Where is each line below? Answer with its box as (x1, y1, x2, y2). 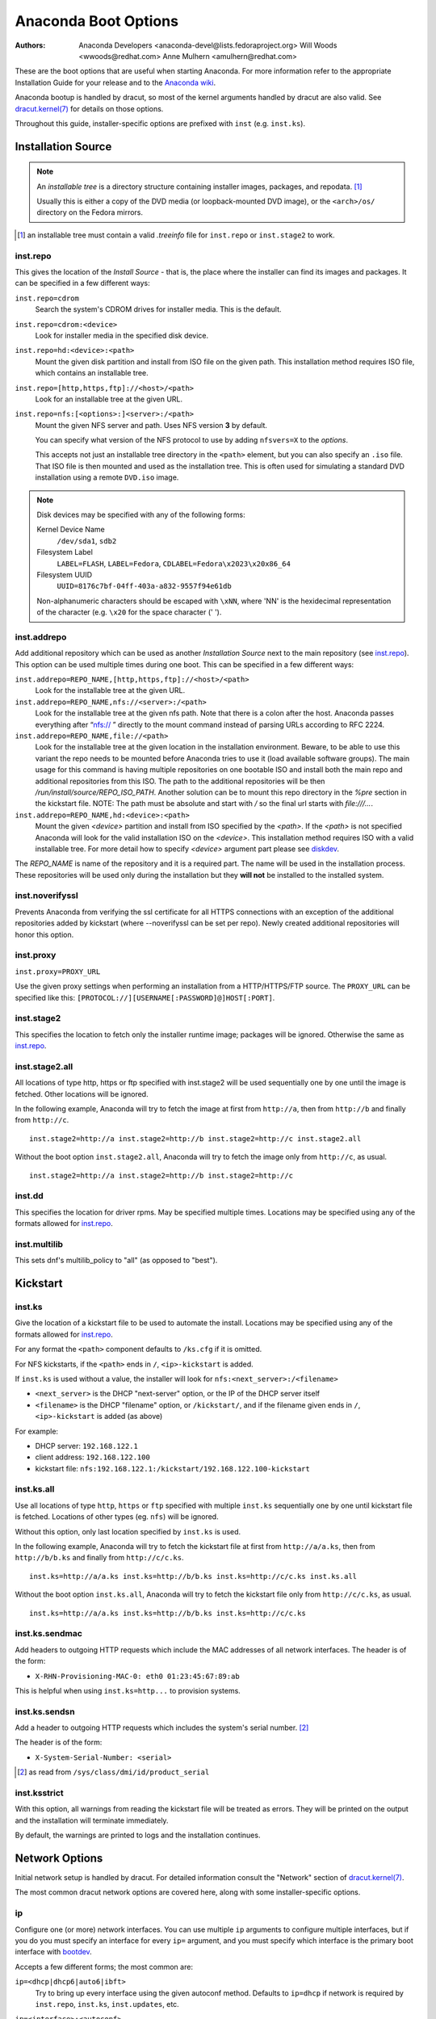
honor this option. (15, 930, 74, 939)
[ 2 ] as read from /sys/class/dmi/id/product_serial (17, 1767, 210, 1777)
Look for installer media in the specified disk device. (35, 330, 209, 340)
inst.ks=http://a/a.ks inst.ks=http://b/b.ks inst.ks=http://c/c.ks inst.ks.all (29, 1572, 358, 1580)
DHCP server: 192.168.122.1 (35, 1441, 139, 1450)
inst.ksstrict (15, 1787, 64, 1799)
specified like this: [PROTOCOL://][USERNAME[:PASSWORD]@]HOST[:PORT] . (15, 993, 275, 1002)
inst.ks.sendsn (15, 1706, 76, 1717)
